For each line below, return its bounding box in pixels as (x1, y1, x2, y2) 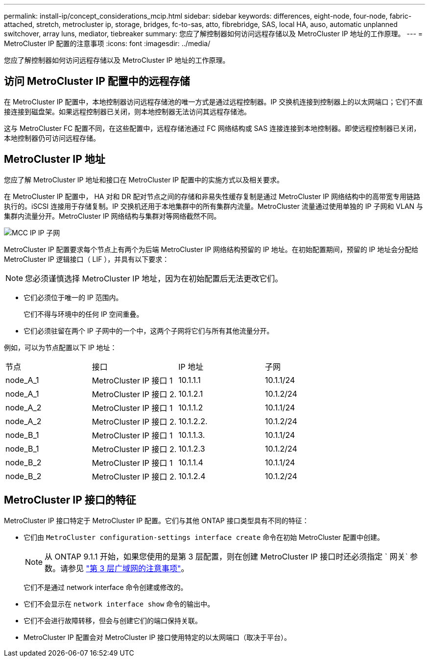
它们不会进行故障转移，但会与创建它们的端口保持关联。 (24, 616, 202, 625)
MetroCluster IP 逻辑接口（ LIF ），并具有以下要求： (4, 254, 169, 263)
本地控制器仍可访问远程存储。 (4, 133, 100, 142)
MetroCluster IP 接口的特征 (4, 494, 136, 507)
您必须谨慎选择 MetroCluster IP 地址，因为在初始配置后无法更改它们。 (25, 273, 283, 283)
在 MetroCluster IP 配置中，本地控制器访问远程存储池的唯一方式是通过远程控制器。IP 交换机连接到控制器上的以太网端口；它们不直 (4, 97, 423, 106)
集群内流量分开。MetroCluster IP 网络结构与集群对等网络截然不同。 (4, 211, 221, 220)
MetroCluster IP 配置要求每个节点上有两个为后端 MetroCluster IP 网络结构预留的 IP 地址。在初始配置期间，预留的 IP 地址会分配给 (4, 245, 419, 254)
